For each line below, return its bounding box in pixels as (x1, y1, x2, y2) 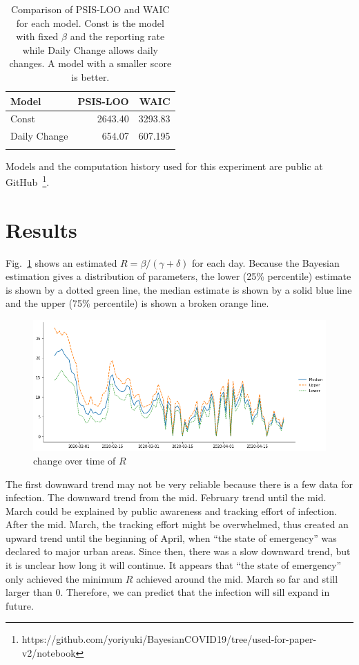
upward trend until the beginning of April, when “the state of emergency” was (6, 530, 337, 545)
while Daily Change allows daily (22, 42, 158, 57)
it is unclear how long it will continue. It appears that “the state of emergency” (6, 558, 342, 572)
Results (6, 215, 77, 243)
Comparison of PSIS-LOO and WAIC (11, 2, 170, 16)
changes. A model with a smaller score (9, 56, 172, 71)
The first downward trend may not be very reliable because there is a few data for (6, 476, 353, 491)
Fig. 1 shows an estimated (6, 255, 117, 270)
